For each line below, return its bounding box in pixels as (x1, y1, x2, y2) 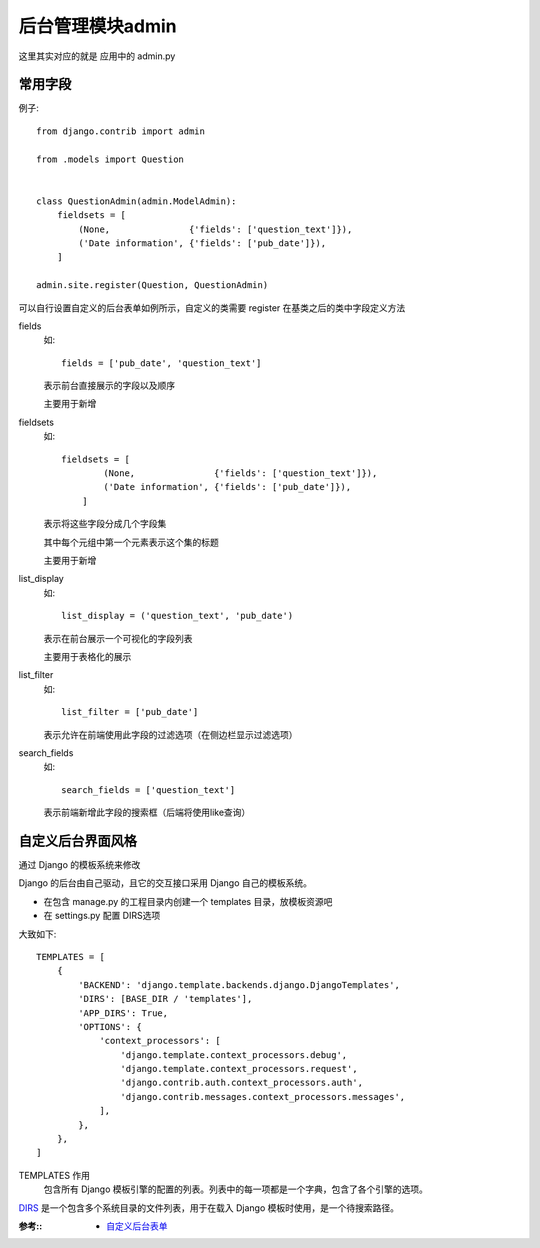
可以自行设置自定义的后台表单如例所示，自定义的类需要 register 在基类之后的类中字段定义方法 (18, 301, 406, 314)
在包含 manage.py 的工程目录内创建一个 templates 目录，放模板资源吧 (43, 895, 333, 907)
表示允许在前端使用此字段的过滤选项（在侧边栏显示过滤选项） (43, 728, 298, 740)
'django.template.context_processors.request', (120, 1063, 359, 1075)
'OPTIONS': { (78, 1021, 142, 1032)
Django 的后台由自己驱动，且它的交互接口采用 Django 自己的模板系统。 (18, 877, 313, 889)
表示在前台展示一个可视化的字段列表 (43, 632, 193, 644)
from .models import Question (36, 153, 185, 165)
